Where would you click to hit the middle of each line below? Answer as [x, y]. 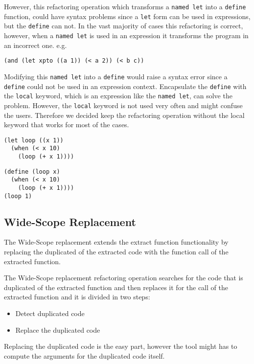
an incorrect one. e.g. [35, 45]
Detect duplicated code [50, 313]
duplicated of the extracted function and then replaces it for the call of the [116, 287]
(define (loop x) [32, 171]
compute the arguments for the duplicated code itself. [84, 355]
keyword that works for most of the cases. [67, 125]
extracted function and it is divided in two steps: [77, 297]
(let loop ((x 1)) [34, 140]
